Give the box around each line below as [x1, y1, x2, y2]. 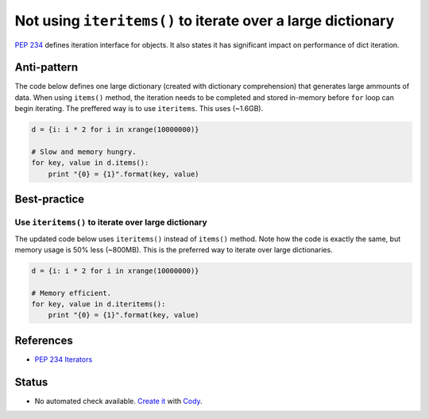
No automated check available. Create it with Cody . [34, 396, 203, 406]
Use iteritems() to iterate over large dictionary [14, 217, 208, 228]
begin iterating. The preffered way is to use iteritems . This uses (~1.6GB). [14, 104, 264, 113]
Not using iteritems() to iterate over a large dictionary [14, 12, 395, 29]
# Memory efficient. [31, 288, 111, 298]
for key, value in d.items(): [31, 159, 149, 167]
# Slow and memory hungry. [31, 148, 137, 156]
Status [14, 375, 48, 389]
